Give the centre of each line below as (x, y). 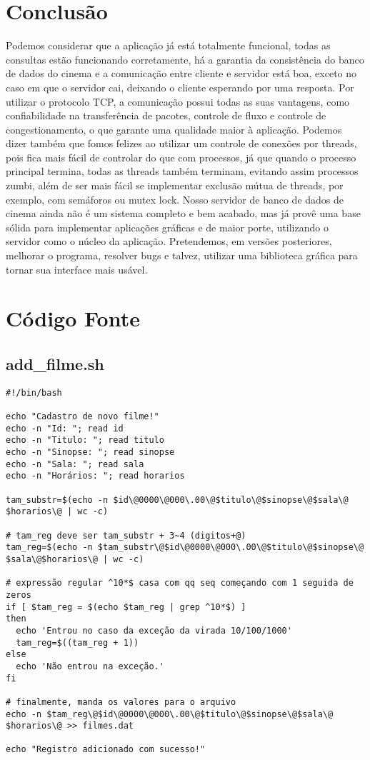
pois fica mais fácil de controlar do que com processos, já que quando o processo (181, 157)
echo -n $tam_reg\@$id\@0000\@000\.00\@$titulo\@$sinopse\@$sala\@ (170, 714)
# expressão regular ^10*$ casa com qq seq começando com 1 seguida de (180, 583)
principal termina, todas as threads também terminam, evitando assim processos (182, 171)
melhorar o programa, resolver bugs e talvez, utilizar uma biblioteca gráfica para (182, 255)
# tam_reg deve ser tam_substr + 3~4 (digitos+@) (126, 535)
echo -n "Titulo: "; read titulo (85, 440)
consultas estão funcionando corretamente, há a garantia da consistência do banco (185, 59)
